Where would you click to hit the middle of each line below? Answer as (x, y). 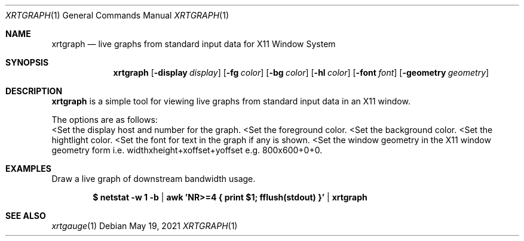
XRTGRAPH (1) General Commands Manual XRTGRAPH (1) (117, 15)
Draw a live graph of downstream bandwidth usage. (154, 179)
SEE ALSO (26, 216)
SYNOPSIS (27, 62)
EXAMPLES (28, 169)
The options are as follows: (105, 120)
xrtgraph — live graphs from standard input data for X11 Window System (194, 44)
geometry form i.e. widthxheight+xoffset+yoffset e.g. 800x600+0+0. (187, 150)
